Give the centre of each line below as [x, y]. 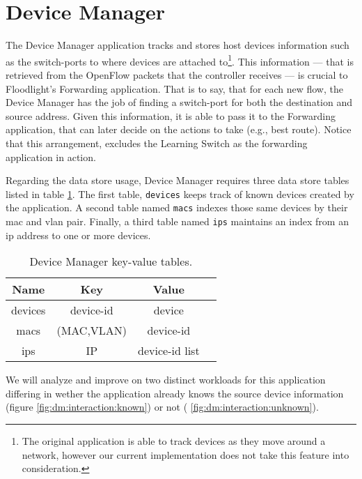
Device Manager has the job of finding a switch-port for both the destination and [179, 102]
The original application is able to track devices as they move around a [174, 441]
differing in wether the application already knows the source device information [175, 393]
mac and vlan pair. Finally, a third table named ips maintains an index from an [177, 221]
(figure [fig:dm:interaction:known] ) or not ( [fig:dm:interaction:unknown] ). [162, 407]
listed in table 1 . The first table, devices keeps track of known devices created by [180, 193]
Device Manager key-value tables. [111, 261]
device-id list [169, 351]
